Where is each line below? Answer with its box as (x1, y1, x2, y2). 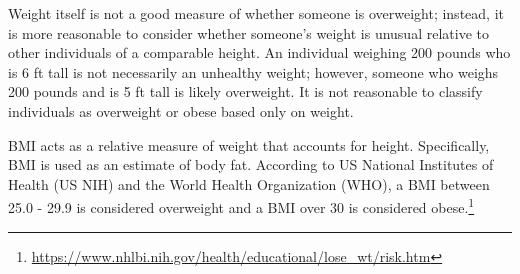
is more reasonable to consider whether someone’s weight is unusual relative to (8, 22, 489, 43)
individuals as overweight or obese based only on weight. (8, 100, 354, 121)
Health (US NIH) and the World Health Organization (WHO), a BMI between (8, 173, 490, 194)
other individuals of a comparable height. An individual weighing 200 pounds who (8, 42, 511, 63)
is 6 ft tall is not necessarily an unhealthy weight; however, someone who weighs (8, 61, 499, 82)
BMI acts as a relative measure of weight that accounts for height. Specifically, (8, 134, 490, 155)
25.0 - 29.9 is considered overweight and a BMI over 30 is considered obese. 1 (8, 194, 475, 217)
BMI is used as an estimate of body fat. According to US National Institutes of (8, 154, 494, 175)
